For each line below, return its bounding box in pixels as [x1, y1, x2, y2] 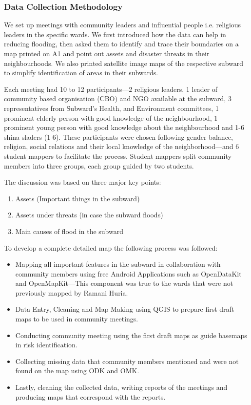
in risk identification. [15, 340, 77, 350]
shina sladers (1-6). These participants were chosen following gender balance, [4, 131, 233, 142]
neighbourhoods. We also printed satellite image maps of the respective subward [4, 58, 244, 68]
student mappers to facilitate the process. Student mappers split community [4, 150, 232, 161]
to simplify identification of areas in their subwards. [4, 67, 158, 78]
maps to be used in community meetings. [15, 314, 138, 324]
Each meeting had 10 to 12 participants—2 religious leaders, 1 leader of [4, 84, 218, 94]
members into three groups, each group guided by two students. [4, 160, 194, 171]
